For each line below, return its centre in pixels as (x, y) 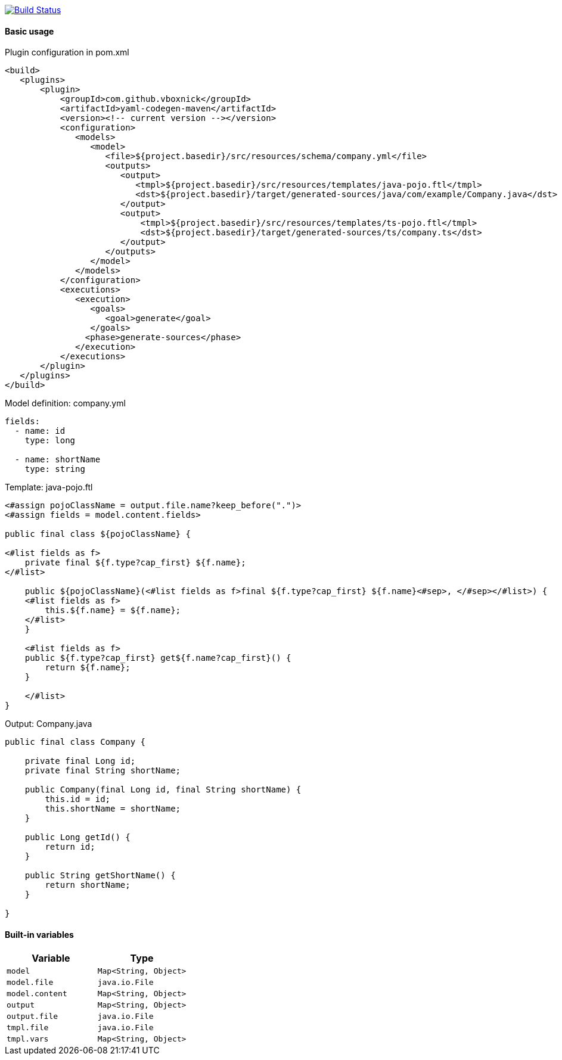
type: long (50, 441)
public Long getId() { (77, 837)
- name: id (40, 431)
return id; (70, 847)
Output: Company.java (49, 724)
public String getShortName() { (100, 876)
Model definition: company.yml (65, 403)
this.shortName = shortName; (113, 809)
